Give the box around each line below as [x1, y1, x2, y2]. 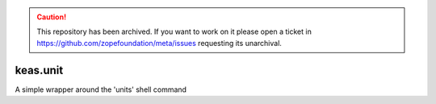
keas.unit [15, 63, 64, 77]
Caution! [36, 12, 67, 22]
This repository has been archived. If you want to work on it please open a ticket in [36, 27, 312, 36]
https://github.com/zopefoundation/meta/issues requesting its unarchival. [36, 38, 283, 48]
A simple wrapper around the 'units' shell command [15, 85, 187, 94]
